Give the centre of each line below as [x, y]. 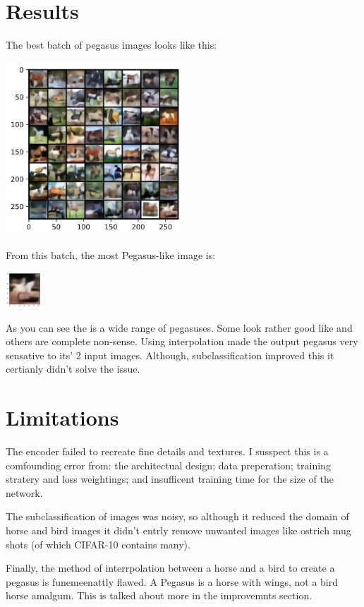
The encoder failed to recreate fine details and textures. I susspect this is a [167, 451]
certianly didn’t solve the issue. [73, 369]
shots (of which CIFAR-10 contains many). [98, 544]
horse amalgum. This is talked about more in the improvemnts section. [159, 595]
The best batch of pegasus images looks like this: [111, 45]
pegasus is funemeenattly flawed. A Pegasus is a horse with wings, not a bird [172, 581]
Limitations [62, 417]
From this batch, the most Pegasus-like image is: [111, 255]
